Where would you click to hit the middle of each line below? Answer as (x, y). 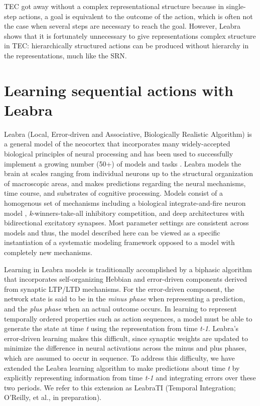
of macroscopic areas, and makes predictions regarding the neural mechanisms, (125, 183)
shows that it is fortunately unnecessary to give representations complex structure (130, 35)
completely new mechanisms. (48, 252)
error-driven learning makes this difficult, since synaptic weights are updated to (126, 338)
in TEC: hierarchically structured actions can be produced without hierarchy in (126, 46)
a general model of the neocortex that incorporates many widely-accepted (117, 144)
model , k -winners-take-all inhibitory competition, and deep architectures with (124, 213)
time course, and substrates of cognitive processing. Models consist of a (113, 193)
